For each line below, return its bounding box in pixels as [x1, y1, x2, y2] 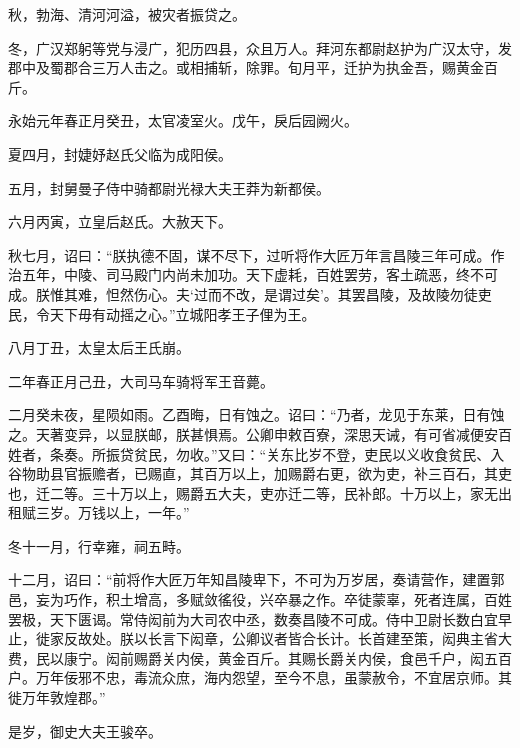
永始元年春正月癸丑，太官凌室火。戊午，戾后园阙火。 [8, 110, 358, 131]
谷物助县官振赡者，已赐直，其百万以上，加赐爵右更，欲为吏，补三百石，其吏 [8, 463, 512, 484]
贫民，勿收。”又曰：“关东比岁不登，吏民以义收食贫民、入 [133, 443, 505, 464]
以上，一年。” [105, 502, 190, 523]
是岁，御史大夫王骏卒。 [8, 720, 162, 741]
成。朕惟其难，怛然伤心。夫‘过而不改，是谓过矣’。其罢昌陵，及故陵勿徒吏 [8, 283, 492, 304]
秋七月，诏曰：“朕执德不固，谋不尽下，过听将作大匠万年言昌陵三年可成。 [8, 244, 491, 265]
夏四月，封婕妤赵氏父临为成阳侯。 [8, 143, 232, 164]
